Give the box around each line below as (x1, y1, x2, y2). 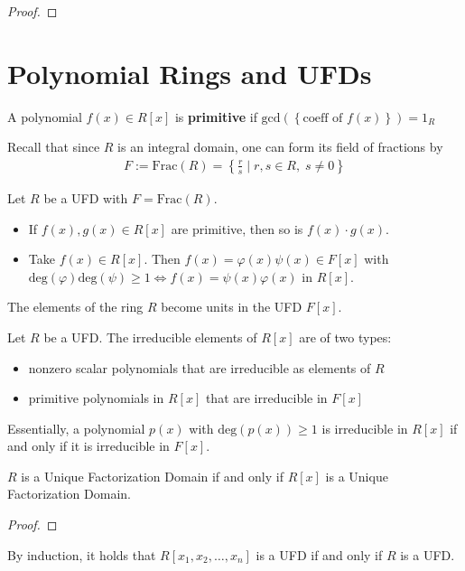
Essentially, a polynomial (7, 418, 145, 437)
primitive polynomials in (28, 388, 164, 407)
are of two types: (299, 327, 392, 346)
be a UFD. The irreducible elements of (43, 327, 257, 346)
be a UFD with (43, 188, 128, 207)
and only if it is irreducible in (7, 436, 170, 455)
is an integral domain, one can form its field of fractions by (117, 137, 443, 156)
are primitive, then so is (171, 219, 303, 238)
